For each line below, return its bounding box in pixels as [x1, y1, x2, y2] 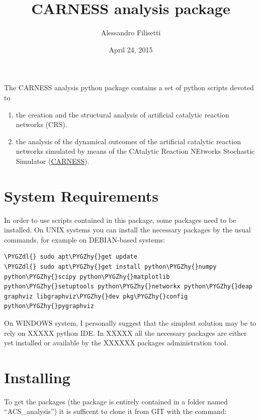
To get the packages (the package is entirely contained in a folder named [4, 396, 228, 406]
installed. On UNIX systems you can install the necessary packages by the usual [4, 224, 251, 235]
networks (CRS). [16, 119, 67, 130]
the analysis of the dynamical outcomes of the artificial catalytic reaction [16, 136, 241, 146]
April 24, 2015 [109, 44, 153, 54]
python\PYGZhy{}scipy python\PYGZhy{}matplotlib [4, 273, 170, 280]
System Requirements [4, 185, 158, 206]
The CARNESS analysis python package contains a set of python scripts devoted [4, 82, 254, 93]
